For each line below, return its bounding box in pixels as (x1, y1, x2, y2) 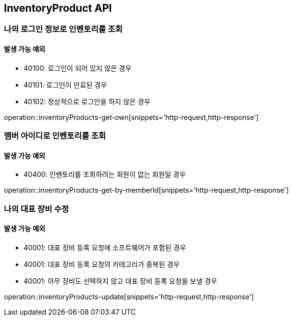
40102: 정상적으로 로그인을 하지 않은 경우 (24, 97, 150, 106)
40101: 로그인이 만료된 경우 (24, 80, 107, 89)
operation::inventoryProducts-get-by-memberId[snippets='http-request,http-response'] (4, 186, 289, 195)
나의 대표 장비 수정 (4, 204, 69, 214)
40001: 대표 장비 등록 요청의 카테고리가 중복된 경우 (24, 260, 180, 268)
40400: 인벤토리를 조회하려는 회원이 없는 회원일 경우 (24, 170, 186, 179)
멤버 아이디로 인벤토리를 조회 (4, 131, 106, 141)
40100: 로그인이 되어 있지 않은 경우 (24, 63, 132, 72)
